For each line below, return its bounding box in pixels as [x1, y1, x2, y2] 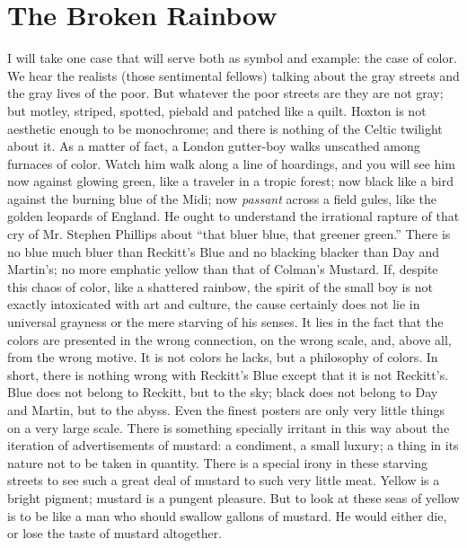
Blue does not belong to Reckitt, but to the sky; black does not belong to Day [7, 383, 438, 402]
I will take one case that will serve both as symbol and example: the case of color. [7, 49, 457, 67]
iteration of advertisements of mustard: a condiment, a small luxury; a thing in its [7, 436, 459, 455]
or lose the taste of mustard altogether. [7, 524, 223, 543]
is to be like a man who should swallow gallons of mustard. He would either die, [7, 506, 447, 525]
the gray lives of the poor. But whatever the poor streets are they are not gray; [7, 84, 444, 102]
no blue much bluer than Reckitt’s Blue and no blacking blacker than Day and [7, 242, 440, 261]
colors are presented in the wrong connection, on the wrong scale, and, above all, [7, 330, 452, 349]
